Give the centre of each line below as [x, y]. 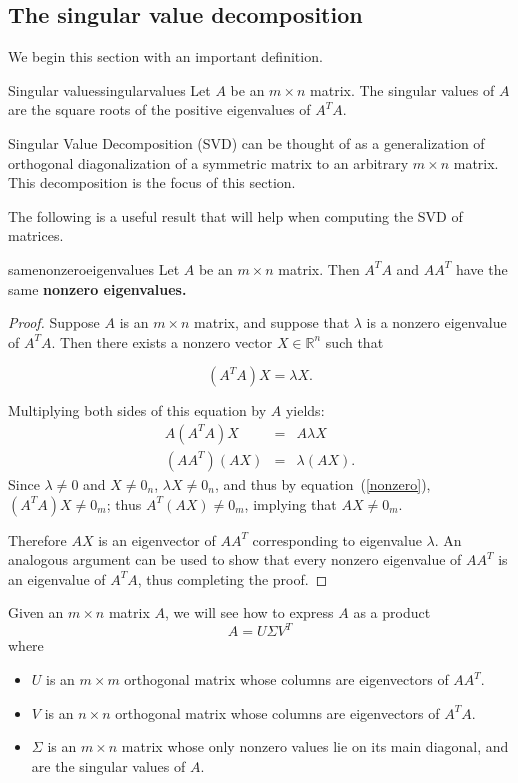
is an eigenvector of [157, 539]
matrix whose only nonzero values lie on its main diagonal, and [315, 746]
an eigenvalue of [57, 578]
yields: [305, 410]
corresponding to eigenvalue [337, 539]
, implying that [290, 503]
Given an [36, 612]
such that [354, 341]
